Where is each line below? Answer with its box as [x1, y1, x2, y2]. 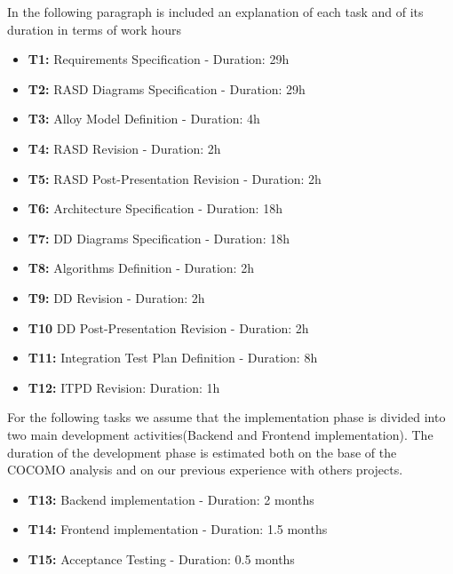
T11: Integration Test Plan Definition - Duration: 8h [28, 348, 318, 367]
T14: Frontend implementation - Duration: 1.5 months [28, 520, 328, 538]
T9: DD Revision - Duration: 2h [28, 288, 205, 307]
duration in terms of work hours [7, 20, 181, 38]
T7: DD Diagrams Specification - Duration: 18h [28, 228, 290, 247]
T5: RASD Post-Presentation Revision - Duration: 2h [28, 169, 322, 187]
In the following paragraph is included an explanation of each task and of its [7, 3, 424, 20]
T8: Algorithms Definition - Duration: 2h [28, 259, 254, 277]
